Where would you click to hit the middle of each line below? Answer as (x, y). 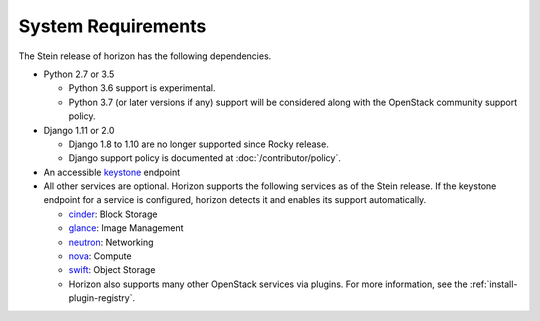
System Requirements (112, 26)
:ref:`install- (494, 284)
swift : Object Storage (112, 270)
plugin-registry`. (101, 298)
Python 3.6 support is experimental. (142, 88)
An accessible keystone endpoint (112, 172)
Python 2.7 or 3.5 (79, 74)
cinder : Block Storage (113, 214)
